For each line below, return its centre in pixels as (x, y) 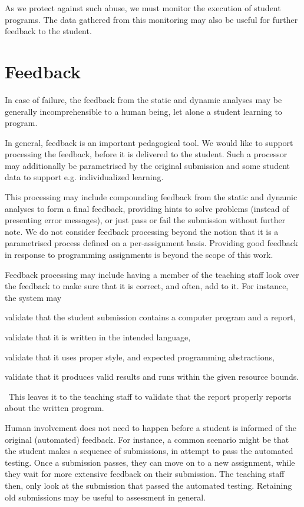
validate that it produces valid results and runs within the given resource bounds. (152, 377)
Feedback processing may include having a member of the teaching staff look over (152, 274)
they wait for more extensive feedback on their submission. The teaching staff (145, 474)
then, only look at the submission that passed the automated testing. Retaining (148, 485)
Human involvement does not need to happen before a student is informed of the (151, 427)
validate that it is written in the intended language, (98, 337)
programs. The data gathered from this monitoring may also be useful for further (151, 19)
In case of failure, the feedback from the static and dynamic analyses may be (143, 99)
